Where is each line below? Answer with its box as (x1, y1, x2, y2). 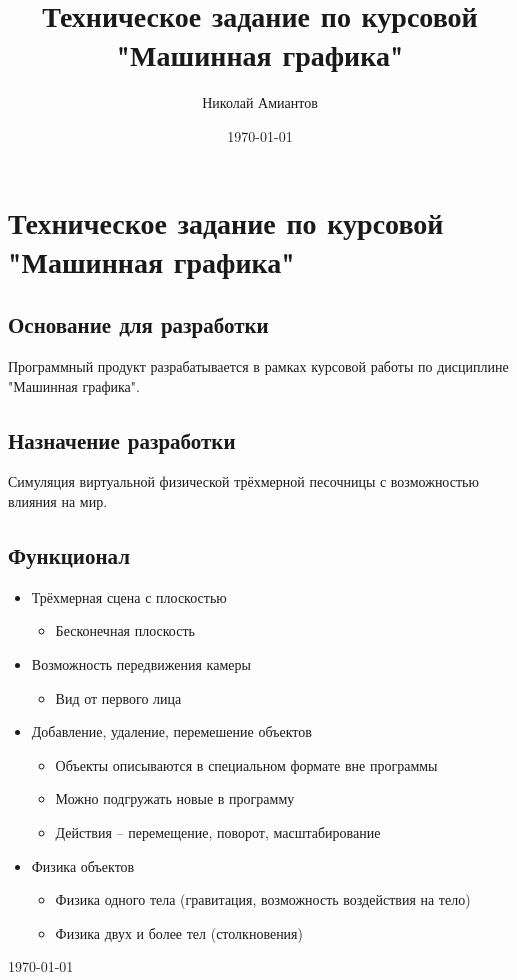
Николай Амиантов (202, 92, 318, 113)
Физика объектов (31, 855, 135, 876)
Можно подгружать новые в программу (55, 788, 295, 809)
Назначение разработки (8, 424, 236, 455)
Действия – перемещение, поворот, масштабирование (55, 822, 381, 843)
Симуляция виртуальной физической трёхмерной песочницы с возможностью (8, 471, 479, 492)
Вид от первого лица (55, 687, 182, 708)
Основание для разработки (8, 309, 269, 340)
